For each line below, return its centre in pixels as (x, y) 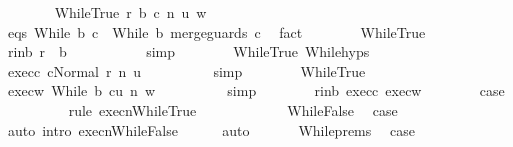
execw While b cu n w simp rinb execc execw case (256, 90)
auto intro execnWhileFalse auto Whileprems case (211, 129)
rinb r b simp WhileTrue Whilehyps (188, 51)
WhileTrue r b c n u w (130, 12)
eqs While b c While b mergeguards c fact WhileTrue (216, 31)
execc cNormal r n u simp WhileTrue (186, 70)
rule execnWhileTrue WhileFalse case (233, 109)
